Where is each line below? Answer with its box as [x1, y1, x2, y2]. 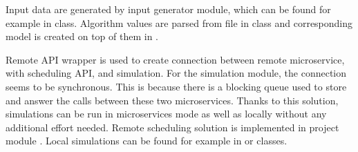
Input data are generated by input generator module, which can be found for [6, 2, 331, 16]
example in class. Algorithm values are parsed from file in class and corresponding [6, 15, 353, 30]
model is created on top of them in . [6, 29, 158, 44]
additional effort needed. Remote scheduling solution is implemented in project [6, 120, 339, 134]
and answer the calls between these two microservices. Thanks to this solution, [6, 93, 339, 107]
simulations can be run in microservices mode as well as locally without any [6, 106, 327, 121]
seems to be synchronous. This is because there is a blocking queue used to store [6, 79, 347, 93]
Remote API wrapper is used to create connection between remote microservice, [6, 52, 345, 66]
